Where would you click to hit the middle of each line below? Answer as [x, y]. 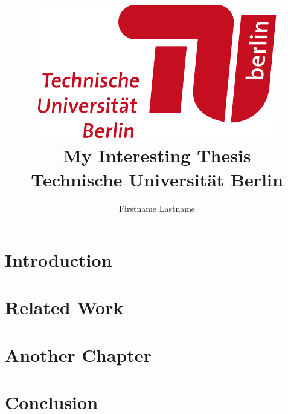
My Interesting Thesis [157, 155]
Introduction [59, 260]
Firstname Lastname [157, 208]
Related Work [64, 307]
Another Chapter [78, 354]
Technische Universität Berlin [157, 179]
